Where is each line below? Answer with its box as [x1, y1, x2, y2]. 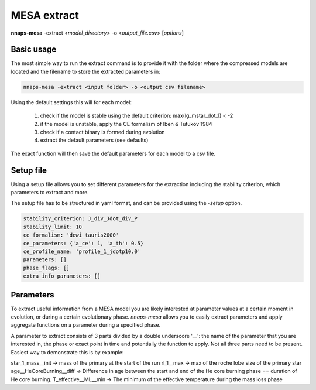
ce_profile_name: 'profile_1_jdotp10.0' [23, 248, 140, 255]
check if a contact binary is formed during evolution [40, 128, 165, 135]
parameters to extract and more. [11, 189, 89, 196]
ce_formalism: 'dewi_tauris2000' [23, 232, 119, 238]
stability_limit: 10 [23, 223, 82, 230]
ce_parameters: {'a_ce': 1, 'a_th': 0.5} [23, 240, 144, 247]
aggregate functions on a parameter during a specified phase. [11, 321, 161, 329]
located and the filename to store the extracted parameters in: [11, 68, 160, 75]
